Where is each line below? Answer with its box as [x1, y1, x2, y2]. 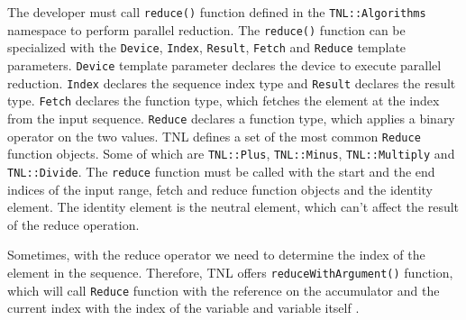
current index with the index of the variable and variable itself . [7, 298, 360, 317]
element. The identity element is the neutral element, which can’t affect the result [7, 197, 460, 216]
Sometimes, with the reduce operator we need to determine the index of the [7, 245, 425, 264]
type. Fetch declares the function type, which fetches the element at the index [7, 91, 440, 110]
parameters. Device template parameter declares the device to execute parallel [7, 55, 442, 74]
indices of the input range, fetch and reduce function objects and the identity [7, 179, 433, 198]
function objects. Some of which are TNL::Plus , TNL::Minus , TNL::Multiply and [7, 144, 455, 163]
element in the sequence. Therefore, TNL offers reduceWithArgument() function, [7, 262, 453, 281]
